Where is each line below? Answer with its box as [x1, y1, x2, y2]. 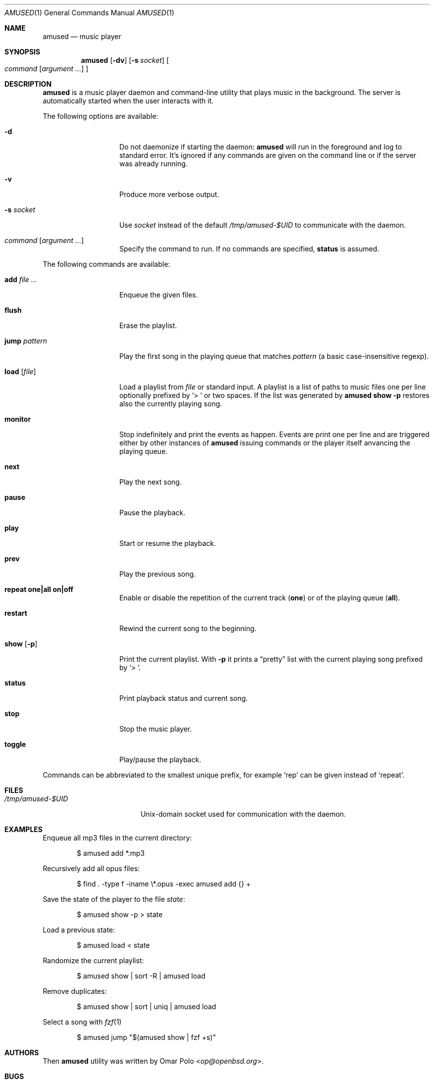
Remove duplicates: [43, 987, 107, 995]
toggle [4, 740, 26, 748]
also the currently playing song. [119, 399, 222, 408]
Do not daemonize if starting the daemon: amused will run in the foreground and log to [119, 143, 402, 151]
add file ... [4, 275, 37, 284]
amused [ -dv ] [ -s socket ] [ [81, 56, 169, 64]
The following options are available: [43, 112, 158, 120]
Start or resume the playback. [119, 539, 216, 547]
